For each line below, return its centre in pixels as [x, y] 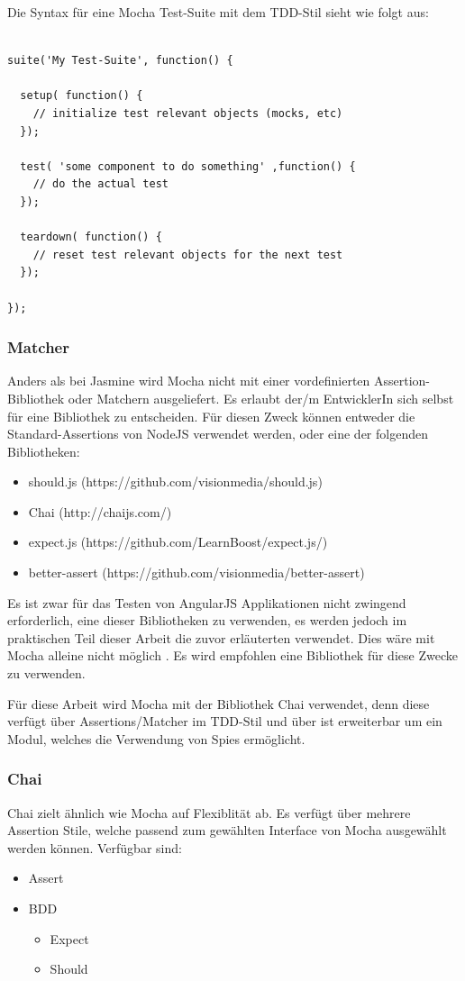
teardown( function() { [91, 237]
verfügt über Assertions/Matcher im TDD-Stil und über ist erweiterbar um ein [225, 721]
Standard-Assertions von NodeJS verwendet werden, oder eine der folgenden [218, 434]
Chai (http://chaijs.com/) [100, 511]
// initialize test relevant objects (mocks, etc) [188, 113]
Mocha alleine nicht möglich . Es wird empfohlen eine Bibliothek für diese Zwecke [232, 655]
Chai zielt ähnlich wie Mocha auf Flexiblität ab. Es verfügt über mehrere [209, 812]
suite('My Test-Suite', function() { [120, 61]
